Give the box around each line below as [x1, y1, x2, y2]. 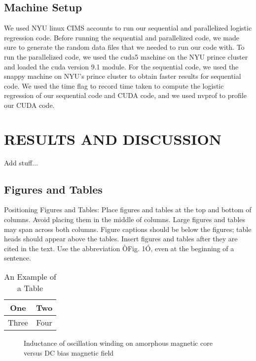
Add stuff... [4, 157, 38, 167]
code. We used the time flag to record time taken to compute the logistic [4, 80, 224, 91]
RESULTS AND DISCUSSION [4, 129, 221, 149]
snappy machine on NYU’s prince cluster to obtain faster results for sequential [4, 71, 241, 81]
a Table [17, 282, 43, 294]
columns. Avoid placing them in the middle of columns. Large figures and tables [4, 214, 246, 225]
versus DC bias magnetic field [24, 347, 114, 358]
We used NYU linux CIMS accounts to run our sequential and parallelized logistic [4, 23, 252, 33]
